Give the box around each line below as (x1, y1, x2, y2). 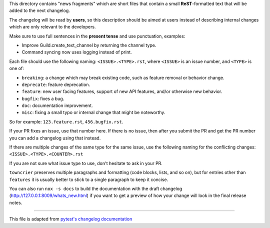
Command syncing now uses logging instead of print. (21, 49, 132, 55)
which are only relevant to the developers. (9, 24, 96, 30)
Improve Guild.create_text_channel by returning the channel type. (21, 42, 156, 48)
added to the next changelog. (9, 7, 70, 13)
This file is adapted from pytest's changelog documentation (9, 216, 132, 222)
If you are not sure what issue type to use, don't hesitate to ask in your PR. (9, 160, 162, 166)
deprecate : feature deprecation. (21, 81, 90, 87)
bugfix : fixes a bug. (21, 95, 64, 101)
